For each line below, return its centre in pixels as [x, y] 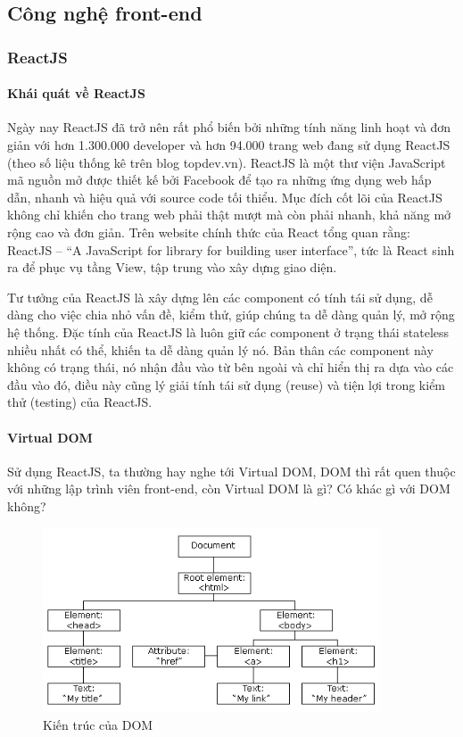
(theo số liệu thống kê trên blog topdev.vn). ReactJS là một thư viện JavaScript [227, 162]
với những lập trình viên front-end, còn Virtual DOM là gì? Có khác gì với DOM [229, 489]
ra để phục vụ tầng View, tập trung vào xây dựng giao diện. [172, 267]
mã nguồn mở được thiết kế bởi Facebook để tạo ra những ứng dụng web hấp [219, 180]
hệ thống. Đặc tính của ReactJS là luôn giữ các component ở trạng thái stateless [228, 331]
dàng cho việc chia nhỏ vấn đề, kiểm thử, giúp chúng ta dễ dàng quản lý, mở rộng [231, 315]
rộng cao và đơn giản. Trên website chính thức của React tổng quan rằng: [209, 232]
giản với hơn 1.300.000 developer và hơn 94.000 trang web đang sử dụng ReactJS [229, 145]
